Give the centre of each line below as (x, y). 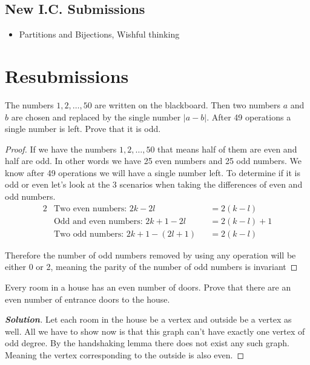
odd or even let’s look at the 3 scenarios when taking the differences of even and (154, 184)
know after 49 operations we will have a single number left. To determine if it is (153, 172)
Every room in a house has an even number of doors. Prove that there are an (148, 287)
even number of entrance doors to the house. (87, 299)
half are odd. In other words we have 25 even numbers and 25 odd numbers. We (153, 161)
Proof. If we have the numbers (61, 149)
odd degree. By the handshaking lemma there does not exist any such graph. (147, 343)
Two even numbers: (90, 209)
